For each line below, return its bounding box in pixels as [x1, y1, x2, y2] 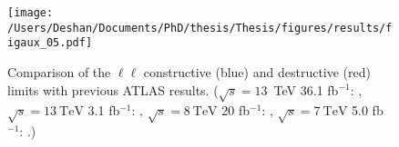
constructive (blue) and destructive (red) [143, 62, 371, 81]
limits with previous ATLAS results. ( [7, 80, 219, 99]
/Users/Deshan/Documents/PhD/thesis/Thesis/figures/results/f [7, 21, 393, 34]
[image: [7, 6, 54, 19]
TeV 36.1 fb [273, 80, 339, 99]
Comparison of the [7, 62, 111, 81]
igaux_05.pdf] [7, 36, 93, 50]
